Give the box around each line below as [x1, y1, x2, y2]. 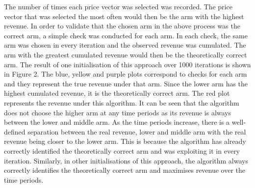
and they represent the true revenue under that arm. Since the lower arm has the [4, 78, 248, 88]
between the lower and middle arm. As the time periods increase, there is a [4, 117, 230, 127]
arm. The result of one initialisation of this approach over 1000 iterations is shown [4, 59, 251, 69]
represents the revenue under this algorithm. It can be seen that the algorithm [4, 97, 239, 107]
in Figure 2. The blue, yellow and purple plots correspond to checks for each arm [4, 69, 247, 79]
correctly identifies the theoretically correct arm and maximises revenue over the [4, 165, 246, 175]
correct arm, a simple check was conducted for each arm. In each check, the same [4, 30, 248, 40]
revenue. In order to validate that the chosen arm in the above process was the [4, 21, 240, 31]
